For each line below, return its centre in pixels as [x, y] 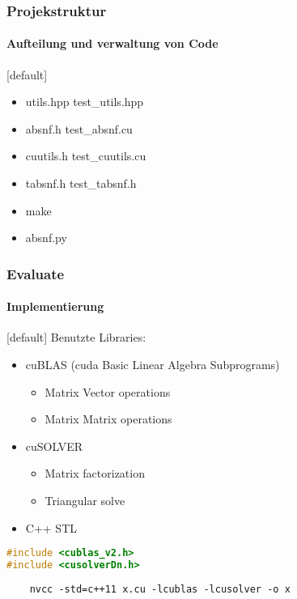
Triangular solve [85, 500]
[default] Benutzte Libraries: [76, 337]
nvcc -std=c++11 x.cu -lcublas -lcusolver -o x [160, 589]
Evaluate [36, 273]
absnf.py [46, 238]
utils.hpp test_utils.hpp [85, 102]
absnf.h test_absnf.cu [79, 128]
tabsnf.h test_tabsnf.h [81, 183]
